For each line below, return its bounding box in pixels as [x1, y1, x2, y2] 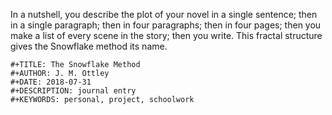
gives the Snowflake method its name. [10, 40, 168, 52]
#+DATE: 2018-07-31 [10, 77, 92, 87]
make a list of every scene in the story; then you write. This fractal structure [10, 30, 323, 41]
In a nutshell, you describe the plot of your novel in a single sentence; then [10, 9, 318, 20]
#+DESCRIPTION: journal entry [10, 86, 137, 96]
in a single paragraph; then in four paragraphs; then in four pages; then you [10, 19, 322, 31]
